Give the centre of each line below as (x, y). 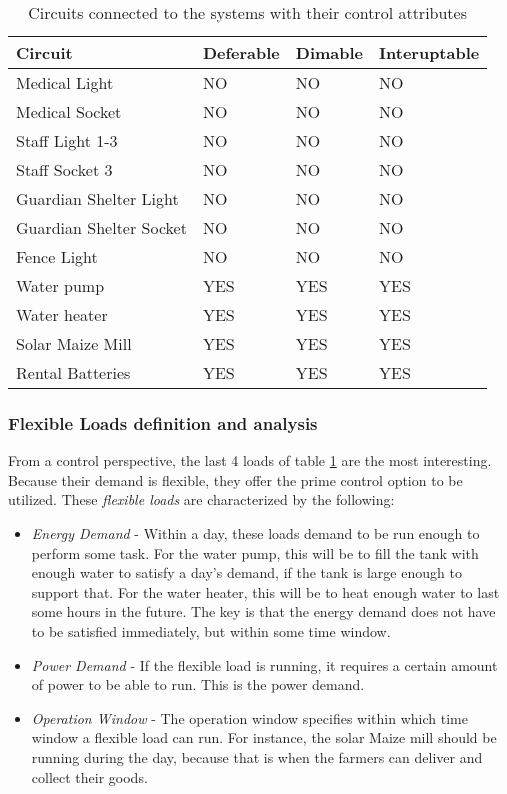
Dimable (329, 52)
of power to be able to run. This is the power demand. (198, 684)
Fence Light (57, 256)
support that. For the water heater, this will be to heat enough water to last (265, 591)
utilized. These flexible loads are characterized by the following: (201, 499)
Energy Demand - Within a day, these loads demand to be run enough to (255, 533)
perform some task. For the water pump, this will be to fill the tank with (255, 552)
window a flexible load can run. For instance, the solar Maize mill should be (264, 737)
